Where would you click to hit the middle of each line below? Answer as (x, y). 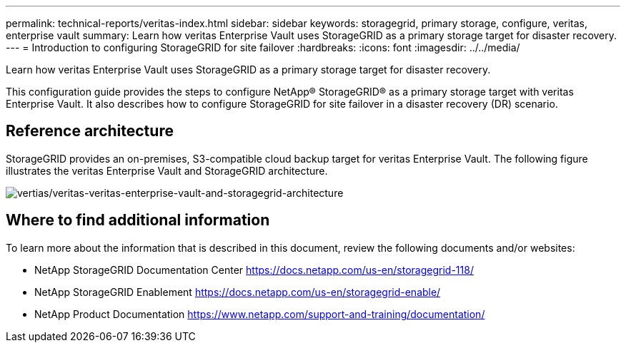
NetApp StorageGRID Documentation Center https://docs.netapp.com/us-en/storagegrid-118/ (254, 270)
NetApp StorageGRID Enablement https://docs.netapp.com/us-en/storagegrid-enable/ (238, 292)
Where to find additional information (138, 220)
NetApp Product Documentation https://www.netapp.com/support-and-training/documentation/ (260, 314)
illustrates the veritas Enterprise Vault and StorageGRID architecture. (167, 170)
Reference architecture (90, 131)
